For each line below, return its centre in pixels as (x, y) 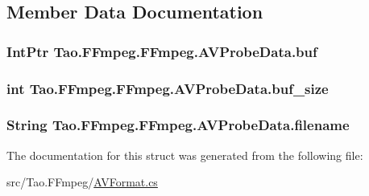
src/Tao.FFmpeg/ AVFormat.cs (82, 182)
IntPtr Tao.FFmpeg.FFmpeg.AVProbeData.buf (162, 51)
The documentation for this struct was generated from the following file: (185, 155)
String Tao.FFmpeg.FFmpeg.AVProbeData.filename (178, 125)
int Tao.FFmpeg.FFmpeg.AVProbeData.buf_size (168, 88)
